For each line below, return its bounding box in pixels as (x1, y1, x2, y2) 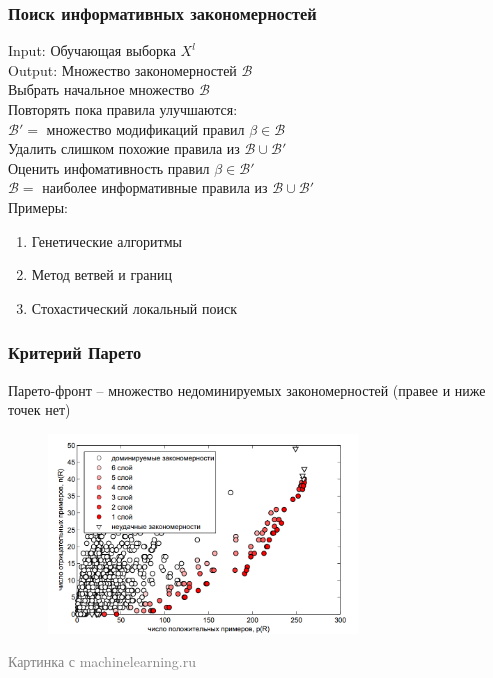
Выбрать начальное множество (8, 79, 195, 100)
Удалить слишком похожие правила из (8, 138, 240, 159)
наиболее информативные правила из (42, 177, 268, 198)
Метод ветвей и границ (31, 264, 172, 285)
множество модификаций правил (46, 118, 245, 139)
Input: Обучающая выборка (8, 40, 176, 61)
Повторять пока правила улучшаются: (8, 99, 238, 119)
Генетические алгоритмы (31, 230, 182, 251)
